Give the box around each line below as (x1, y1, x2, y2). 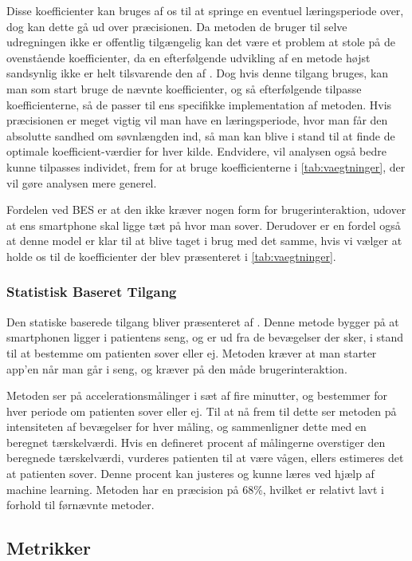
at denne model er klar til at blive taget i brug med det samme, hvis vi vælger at (6, 232, 402, 249)
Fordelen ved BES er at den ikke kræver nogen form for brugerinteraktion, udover (6, 201, 406, 218)
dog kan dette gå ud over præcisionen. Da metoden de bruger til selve (6, 18, 347, 34)
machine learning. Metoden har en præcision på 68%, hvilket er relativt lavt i (6, 480, 384, 497)
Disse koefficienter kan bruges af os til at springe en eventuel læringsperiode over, (6, 2, 404, 18)
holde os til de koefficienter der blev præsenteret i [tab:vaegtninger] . (6, 247, 336, 264)
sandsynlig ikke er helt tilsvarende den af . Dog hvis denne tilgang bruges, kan (6, 65, 389, 81)
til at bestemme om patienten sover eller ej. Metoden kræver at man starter (6, 344, 377, 361)
